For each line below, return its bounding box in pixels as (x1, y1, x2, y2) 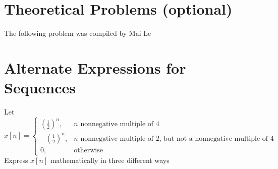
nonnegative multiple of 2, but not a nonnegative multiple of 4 (80, 135, 274, 142)
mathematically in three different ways (50, 155, 170, 165)
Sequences (4, 77, 76, 98)
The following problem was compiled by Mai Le (4, 28, 151, 38)
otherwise (74, 146, 103, 154)
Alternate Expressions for (4, 57, 186, 78)
